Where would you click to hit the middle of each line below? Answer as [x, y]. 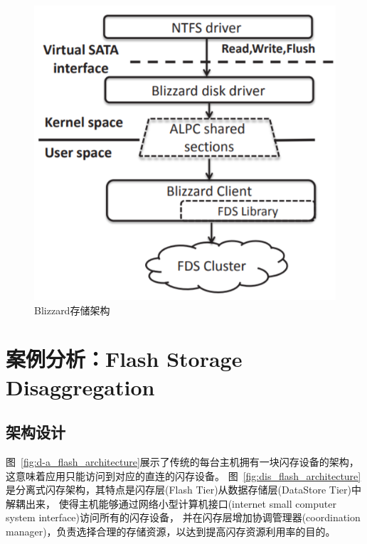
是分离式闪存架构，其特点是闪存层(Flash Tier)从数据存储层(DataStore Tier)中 [183, 490]
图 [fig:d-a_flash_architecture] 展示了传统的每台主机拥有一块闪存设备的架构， [182, 461]
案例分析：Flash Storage [124, 359]
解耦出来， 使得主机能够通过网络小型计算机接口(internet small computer [171, 503]
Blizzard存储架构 [72, 310]
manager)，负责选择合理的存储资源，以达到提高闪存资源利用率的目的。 [171, 531]
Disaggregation [80, 386]
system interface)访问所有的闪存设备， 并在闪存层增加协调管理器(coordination [183, 517]
